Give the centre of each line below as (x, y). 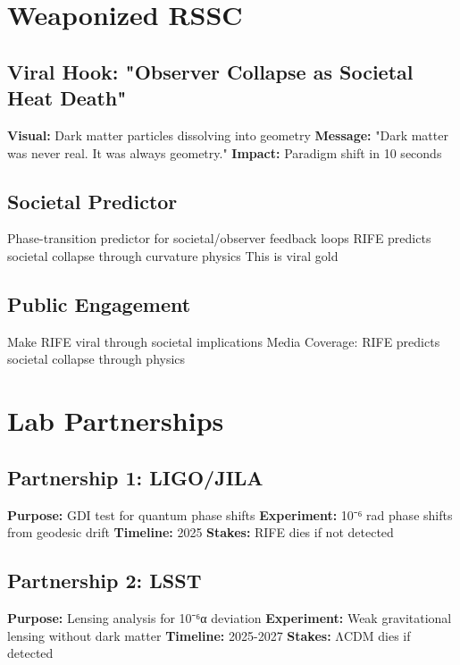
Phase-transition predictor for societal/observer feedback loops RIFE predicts (219, 238)
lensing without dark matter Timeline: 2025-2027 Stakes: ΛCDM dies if (209, 635)
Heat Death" (67, 98)
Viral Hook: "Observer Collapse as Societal (210, 71)
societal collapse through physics (96, 359)
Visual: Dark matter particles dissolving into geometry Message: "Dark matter (228, 135)
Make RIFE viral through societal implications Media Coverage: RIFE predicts (224, 341)
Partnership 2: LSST (105, 581)
